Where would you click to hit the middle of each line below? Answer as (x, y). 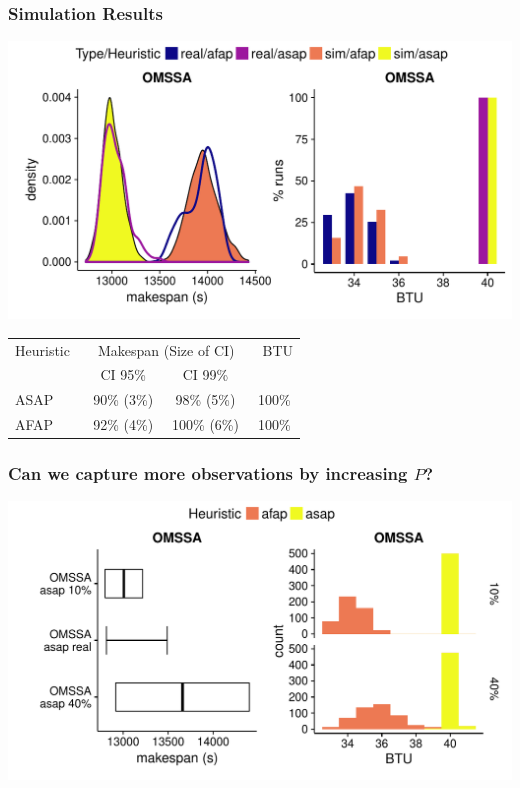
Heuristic (42, 349)
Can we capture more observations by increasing (208, 473)
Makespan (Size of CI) (166, 349)
